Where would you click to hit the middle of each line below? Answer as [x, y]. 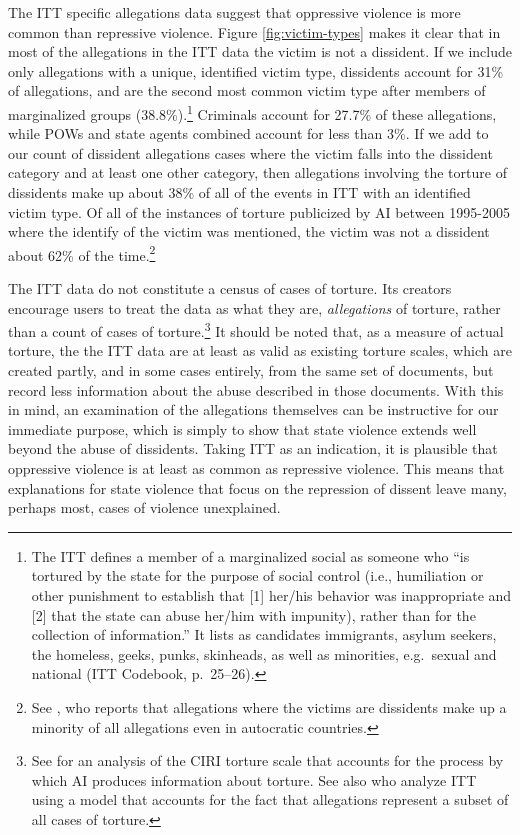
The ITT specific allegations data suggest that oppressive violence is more [234, 12]
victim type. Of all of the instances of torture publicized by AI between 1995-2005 [259, 211]
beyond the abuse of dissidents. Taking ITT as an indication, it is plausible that [253, 448]
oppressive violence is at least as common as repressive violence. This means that [256, 468]
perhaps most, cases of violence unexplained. [144, 507]
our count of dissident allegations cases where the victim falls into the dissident [250, 152]
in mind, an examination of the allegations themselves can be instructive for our [253, 409]
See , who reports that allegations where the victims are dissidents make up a [269, 706]
